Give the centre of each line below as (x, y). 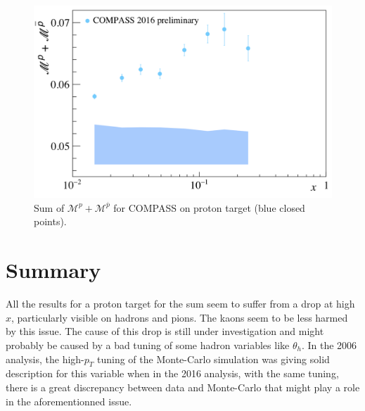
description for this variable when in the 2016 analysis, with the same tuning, (172, 373)
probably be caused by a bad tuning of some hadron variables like (148, 344)
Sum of (49, 207)
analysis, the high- (45, 359)
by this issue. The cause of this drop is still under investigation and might (165, 331)
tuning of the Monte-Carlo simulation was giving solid (213, 359)
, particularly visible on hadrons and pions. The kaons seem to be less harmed (180, 317)
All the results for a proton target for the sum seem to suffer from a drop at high (180, 304)
